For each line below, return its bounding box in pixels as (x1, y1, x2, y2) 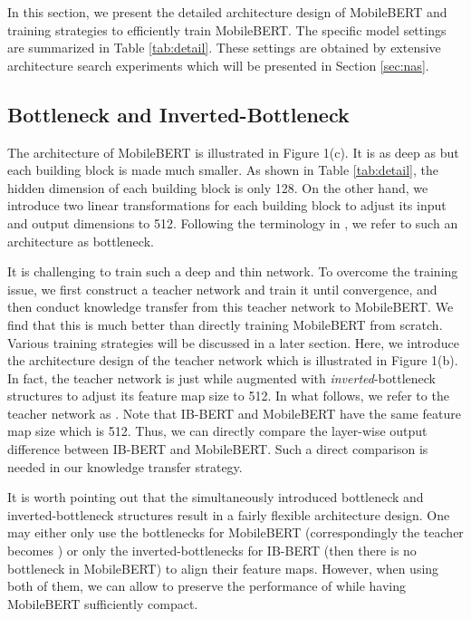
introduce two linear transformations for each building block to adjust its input (7, 196, 447, 215)
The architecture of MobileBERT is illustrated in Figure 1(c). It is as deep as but (7, 142, 459, 161)
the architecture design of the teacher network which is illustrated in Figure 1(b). (7, 351, 458, 370)
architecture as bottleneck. (7, 231, 154, 250)
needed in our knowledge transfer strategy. (7, 457, 243, 476)
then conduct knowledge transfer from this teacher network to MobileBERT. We (7, 297, 454, 316)
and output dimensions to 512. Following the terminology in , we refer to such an (7, 213, 458, 232)
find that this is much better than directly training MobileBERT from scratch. (7, 314, 443, 334)
